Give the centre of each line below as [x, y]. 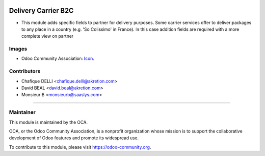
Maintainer [22, 112]
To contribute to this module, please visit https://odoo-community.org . [80, 147]
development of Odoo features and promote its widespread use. [74, 138]
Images [18, 49]
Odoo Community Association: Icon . [58, 58]
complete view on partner [47, 36]
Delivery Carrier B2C [41, 11]
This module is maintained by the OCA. [48, 122]
